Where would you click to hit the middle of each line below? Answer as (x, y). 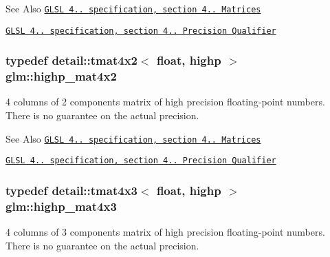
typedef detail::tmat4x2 (71, 60)
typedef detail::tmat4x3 (71, 190)
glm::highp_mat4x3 (61, 206)
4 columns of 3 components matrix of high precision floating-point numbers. (165, 232)
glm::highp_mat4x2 (61, 76)
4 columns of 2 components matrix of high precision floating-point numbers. (165, 102)
